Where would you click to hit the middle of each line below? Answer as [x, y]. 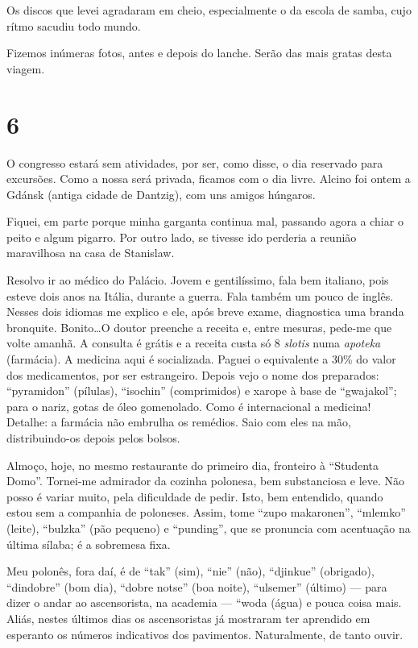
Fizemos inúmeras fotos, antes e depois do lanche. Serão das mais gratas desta [199, 53]
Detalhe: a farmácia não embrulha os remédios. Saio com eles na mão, [179, 422]
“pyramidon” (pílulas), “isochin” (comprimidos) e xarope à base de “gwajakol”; [202, 390]
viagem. [26, 68]
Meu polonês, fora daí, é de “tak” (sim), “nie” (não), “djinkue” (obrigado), [190, 571]
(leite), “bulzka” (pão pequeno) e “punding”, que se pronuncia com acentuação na [209, 528]
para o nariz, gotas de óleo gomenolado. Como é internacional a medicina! [189, 406]
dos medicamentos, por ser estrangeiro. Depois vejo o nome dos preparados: [193, 374]
